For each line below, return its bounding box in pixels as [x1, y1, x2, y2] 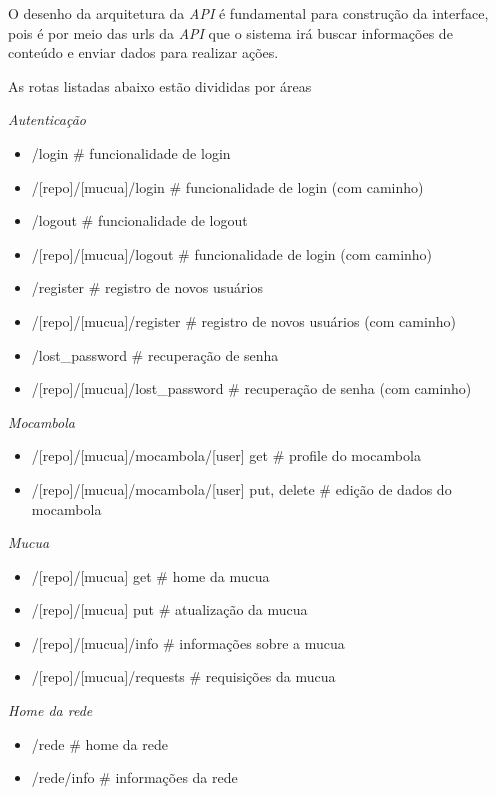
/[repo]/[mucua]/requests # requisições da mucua [31, 666, 336, 687]
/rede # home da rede [31, 733, 168, 754]
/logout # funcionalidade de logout [31, 210, 248, 231]
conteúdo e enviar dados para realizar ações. [8, 42, 279, 63]
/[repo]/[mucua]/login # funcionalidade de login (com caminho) [31, 176, 424, 197]
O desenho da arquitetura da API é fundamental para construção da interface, [8, 3, 489, 23]
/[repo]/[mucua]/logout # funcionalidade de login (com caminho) [31, 243, 433, 264]
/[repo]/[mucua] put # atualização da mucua [31, 599, 308, 620]
